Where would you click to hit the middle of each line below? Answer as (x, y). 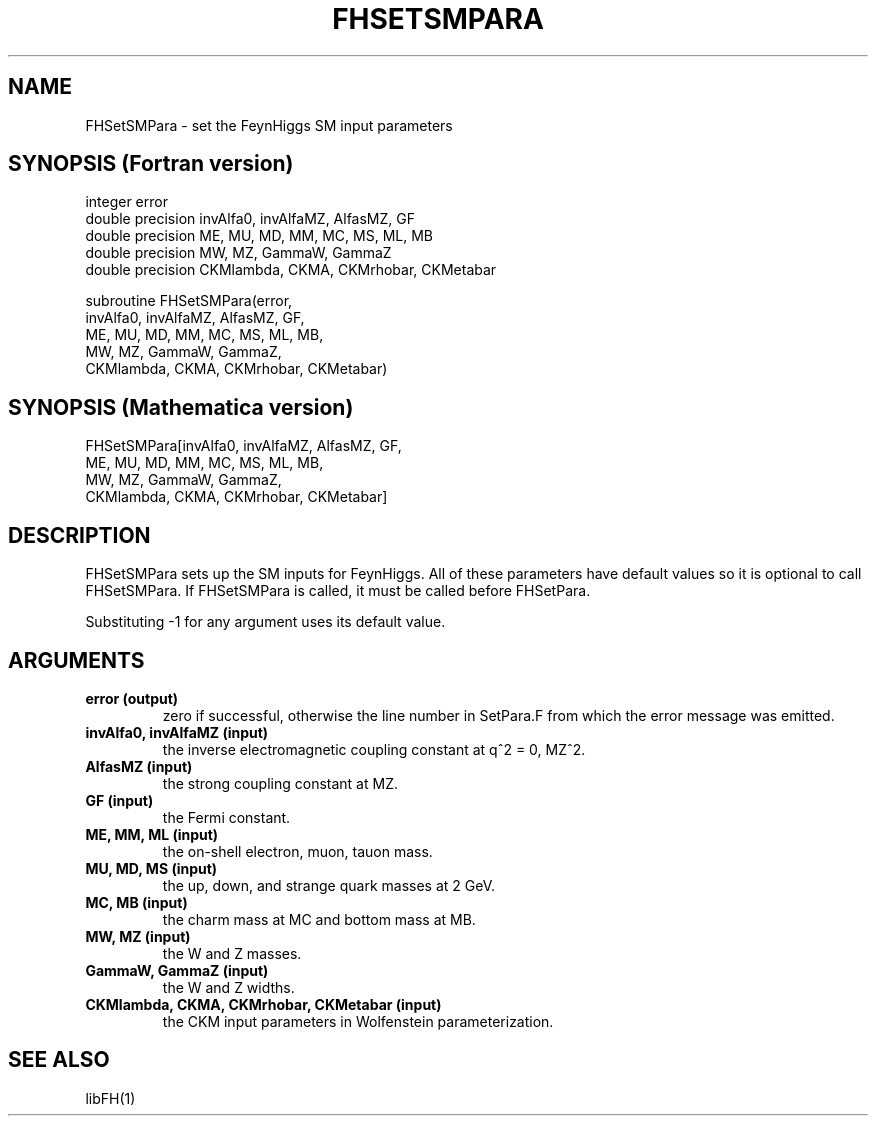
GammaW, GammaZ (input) (177, 970)
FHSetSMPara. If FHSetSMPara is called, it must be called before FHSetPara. (338, 591)
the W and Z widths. (228, 987)
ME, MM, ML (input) (152, 834)
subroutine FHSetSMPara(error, (189, 301)
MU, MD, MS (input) (151, 868)
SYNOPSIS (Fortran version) (151, 164)
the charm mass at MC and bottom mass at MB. (319, 919)
